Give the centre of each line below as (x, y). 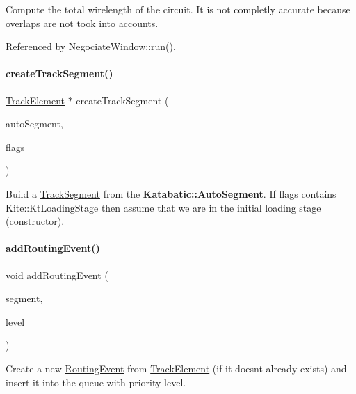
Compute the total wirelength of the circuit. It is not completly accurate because (178, 9)
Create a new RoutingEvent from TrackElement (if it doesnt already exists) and (176, 368)
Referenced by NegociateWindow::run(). (91, 46)
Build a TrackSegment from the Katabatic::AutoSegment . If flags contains (171, 193)
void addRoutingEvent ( (57, 275)
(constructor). (35, 221)
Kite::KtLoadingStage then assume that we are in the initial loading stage (163, 207)
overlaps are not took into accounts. (82, 23)
